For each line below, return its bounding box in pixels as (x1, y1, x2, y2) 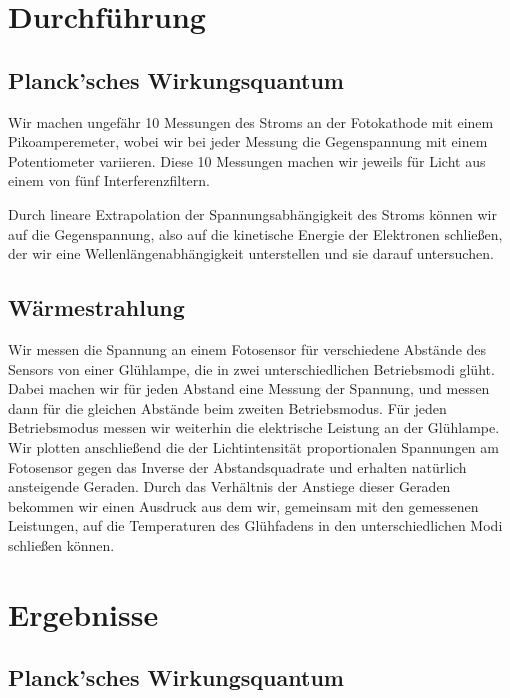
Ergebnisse (8, 593, 159, 634)
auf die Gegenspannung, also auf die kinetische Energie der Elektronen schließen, (8, 223, 503, 244)
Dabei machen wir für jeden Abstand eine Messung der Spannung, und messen (8, 378, 490, 399)
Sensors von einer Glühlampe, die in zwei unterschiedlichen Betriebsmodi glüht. (8, 358, 495, 379)
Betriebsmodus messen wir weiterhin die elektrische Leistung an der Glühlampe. (8, 417, 500, 438)
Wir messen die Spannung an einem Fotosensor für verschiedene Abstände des (8, 338, 487, 359)
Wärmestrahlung (8, 292, 185, 323)
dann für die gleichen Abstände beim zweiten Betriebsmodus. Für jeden (8, 397, 447, 418)
